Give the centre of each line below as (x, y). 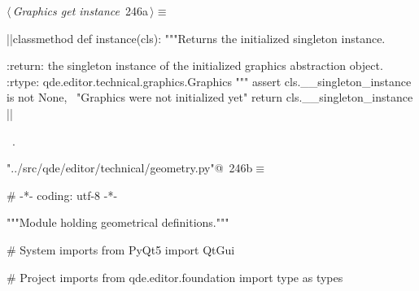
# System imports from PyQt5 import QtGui (121, 249)
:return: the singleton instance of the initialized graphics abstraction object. (195, 65)
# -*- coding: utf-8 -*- (62, 195)
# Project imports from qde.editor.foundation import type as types (175, 277)
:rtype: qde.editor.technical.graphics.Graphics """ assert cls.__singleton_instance (209, 81)
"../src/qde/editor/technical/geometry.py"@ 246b (130, 168)
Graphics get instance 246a (81, 11)
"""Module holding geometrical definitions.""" (118, 222)
